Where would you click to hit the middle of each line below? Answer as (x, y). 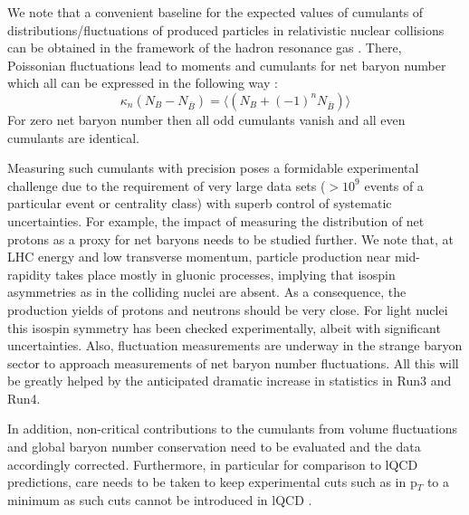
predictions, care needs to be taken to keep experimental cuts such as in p (212, 482)
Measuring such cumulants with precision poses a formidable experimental (213, 168)
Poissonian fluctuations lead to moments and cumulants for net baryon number (227, 65)
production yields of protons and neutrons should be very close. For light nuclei (228, 309)
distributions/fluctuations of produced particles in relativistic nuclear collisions (226, 29)
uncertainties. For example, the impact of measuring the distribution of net (216, 220)
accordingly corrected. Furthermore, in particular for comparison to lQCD (213, 464)
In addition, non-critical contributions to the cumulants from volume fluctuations (233, 429)
